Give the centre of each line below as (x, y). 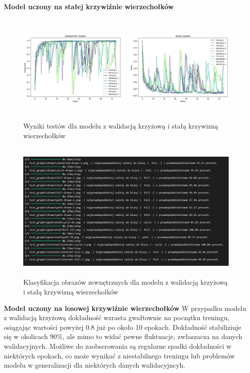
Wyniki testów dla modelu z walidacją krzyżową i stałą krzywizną (121, 126)
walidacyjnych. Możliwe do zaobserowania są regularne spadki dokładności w (118, 346)
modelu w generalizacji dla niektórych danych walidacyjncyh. (95, 365)
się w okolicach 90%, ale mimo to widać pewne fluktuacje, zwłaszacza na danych (123, 336)
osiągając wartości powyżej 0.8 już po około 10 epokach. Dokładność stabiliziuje (123, 327)
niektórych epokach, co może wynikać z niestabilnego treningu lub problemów (119, 355)
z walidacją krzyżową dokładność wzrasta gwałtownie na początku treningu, (117, 317)
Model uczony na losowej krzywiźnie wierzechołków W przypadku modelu (125, 308)
